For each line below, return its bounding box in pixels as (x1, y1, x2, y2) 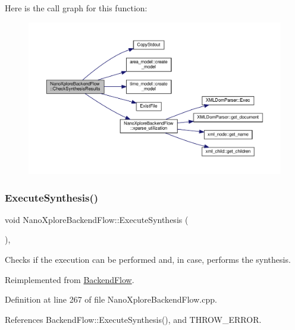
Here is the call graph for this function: (5, 2, 147, 14)
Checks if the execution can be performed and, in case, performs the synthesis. (5, 253, 291, 266)
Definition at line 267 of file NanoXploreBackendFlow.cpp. (5, 293, 217, 306)
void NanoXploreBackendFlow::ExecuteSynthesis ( (5, 213, 189, 225)
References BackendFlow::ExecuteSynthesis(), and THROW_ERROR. (5, 313, 262, 325)
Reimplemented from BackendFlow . (5, 273, 134, 285)
